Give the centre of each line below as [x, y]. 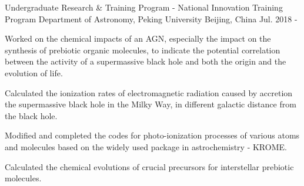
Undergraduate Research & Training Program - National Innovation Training [144, 7]
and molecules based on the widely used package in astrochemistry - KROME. [146, 146]
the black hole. [31, 115]
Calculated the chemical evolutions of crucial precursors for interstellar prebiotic [149, 166]
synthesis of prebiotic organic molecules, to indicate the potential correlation [143, 50]
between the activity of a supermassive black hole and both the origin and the [146, 61]
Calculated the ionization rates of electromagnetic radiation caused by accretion [149, 92]
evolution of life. [34, 72]
